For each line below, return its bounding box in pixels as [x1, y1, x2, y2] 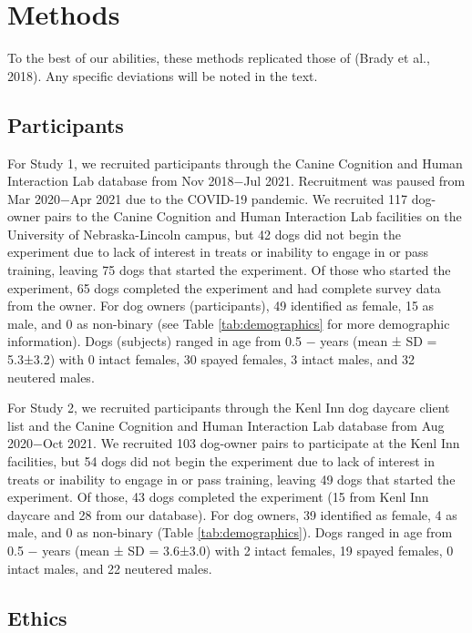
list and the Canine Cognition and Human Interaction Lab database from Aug [7, 415, 445, 434]
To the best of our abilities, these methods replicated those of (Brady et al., [7, 48, 430, 67]
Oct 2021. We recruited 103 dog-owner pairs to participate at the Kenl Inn [42, 434, 460, 453]
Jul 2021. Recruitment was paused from [243, 171, 466, 190]
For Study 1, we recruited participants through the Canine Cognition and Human [7, 153, 463, 172]
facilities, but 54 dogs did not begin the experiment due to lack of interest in [7, 452, 435, 471]
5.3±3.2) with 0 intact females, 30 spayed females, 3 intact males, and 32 [7, 350, 416, 369]
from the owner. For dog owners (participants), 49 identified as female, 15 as [7, 296, 435, 315]
